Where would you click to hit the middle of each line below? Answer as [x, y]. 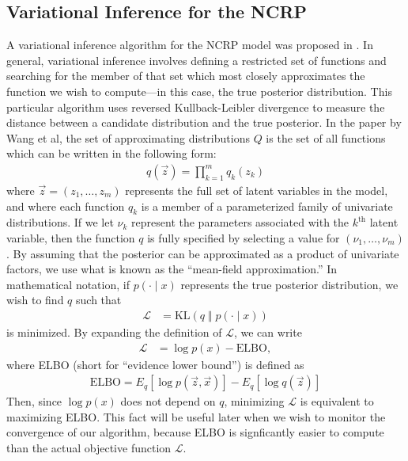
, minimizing [254, 401]
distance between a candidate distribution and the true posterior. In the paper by [204, 122]
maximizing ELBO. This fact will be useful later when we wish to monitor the [196, 416]
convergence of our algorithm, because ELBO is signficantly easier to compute [195, 432]
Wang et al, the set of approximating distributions [128, 137]
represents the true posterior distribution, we [289, 284]
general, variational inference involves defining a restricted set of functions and [196, 60]
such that [99, 300]
